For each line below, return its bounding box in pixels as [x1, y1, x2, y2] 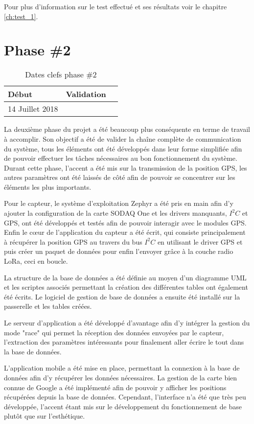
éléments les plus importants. [4, 181, 92, 192]
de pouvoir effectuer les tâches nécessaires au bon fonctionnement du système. [4, 153, 237, 163]
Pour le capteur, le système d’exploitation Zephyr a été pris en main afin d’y [4, 198, 233, 208]
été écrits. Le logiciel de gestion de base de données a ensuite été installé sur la [4, 291, 240, 301]
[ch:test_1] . [4, 11, 38, 21]
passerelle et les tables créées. [4, 301, 92, 311]
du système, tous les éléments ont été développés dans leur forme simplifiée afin [4, 143, 242, 153]
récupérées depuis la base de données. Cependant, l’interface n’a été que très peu [4, 392, 246, 402]
